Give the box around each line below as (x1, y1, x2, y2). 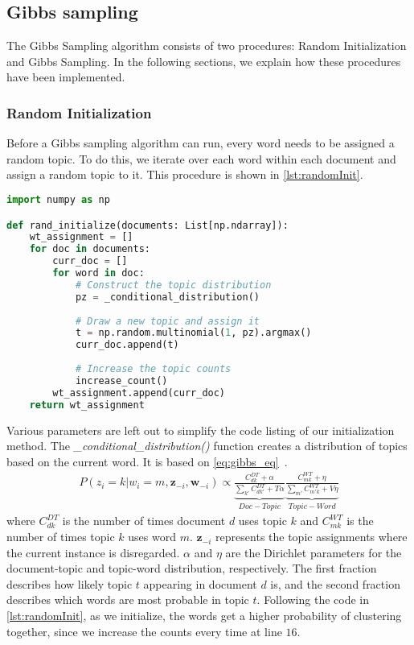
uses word (128, 528, 176, 545)
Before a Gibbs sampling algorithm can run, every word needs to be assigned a (6, 134, 395, 151)
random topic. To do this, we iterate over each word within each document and (6, 150, 396, 167)
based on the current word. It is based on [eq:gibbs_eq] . (6, 453, 288, 469)
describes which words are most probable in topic (6, 591, 249, 608)
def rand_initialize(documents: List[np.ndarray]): (6, 219, 289, 231)
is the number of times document (62, 512, 226, 529)
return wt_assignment (29, 399, 145, 411)
